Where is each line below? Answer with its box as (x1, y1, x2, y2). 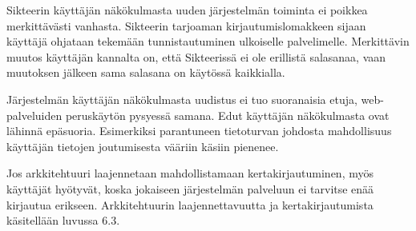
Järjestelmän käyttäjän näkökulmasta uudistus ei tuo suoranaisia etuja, (6, 90, 357, 107)
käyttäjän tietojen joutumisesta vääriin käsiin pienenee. (6, 137, 279, 154)
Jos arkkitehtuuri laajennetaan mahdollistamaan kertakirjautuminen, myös (6, 165, 374, 181)
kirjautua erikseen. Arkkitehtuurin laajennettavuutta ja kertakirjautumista (6, 196, 374, 213)
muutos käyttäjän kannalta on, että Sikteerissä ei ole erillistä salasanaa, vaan (6, 48, 386, 65)
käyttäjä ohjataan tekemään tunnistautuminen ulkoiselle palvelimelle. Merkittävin (6, 33, 410, 50)
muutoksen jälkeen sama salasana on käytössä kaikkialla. (6, 64, 285, 81)
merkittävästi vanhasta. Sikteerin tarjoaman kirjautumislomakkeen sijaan (6, 17, 366, 34)
